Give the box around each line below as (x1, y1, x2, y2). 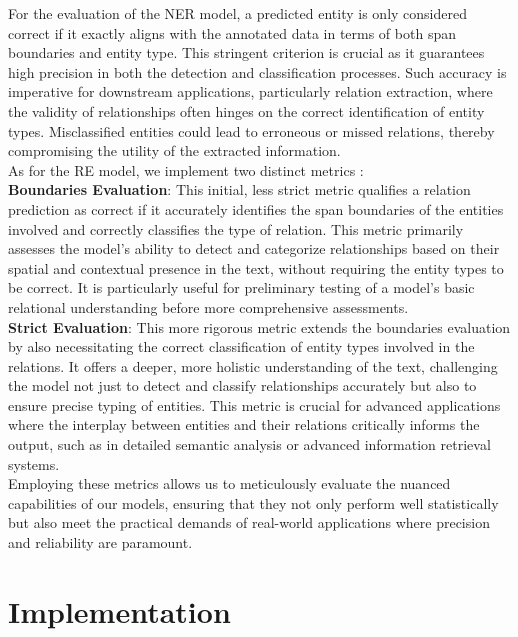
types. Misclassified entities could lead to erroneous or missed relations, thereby (8, 120, 495, 141)
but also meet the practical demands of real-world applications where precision (8, 512, 490, 533)
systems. (8, 453, 60, 474)
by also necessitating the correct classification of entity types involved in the (8, 336, 475, 357)
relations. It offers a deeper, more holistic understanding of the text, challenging (8, 355, 498, 376)
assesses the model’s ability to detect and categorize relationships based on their (8, 238, 500, 259)
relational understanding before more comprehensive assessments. (8, 296, 409, 317)
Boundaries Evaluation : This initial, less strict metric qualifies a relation (8, 179, 471, 200)
